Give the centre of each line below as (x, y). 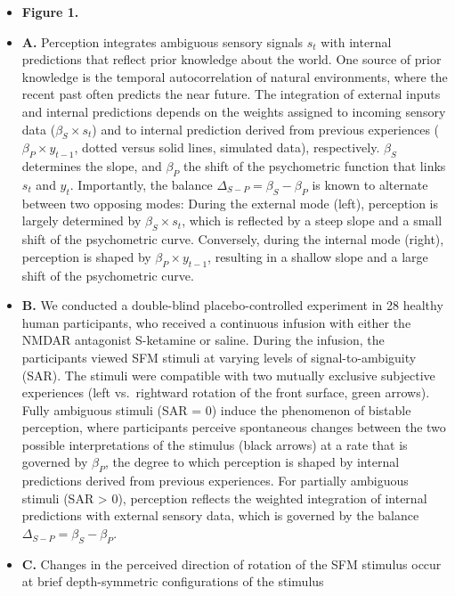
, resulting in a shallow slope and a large (318, 256)
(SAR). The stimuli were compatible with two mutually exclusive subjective (228, 375)
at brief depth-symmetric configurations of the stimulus (173, 581)
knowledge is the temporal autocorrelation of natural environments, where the (235, 76)
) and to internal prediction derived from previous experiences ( (266, 129)
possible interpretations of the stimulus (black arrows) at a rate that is (215, 444)
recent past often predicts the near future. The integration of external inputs (231, 94)
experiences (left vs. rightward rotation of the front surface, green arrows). (226, 392)
